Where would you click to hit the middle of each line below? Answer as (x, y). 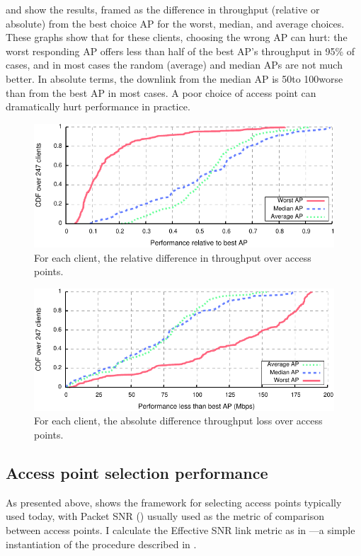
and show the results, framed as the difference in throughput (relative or (163, 9)
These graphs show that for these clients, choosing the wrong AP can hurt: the (177, 37)
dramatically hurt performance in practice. (98, 106)
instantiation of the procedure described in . (101, 544)
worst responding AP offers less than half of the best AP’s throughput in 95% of (180, 51)
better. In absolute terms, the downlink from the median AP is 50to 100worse (174, 78)
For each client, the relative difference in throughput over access (173, 257)
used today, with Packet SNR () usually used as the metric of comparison (165, 516)
